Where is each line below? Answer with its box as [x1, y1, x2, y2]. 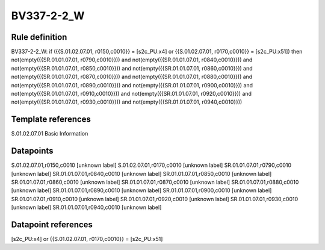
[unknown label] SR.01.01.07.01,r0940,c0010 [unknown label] [11, 204, 162, 211]
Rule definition [11, 32, 67, 42]
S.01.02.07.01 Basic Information [11, 130, 88, 137]
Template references [11, 114, 91, 125]
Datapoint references [11, 219, 93, 230]
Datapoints [11, 146, 54, 156]
